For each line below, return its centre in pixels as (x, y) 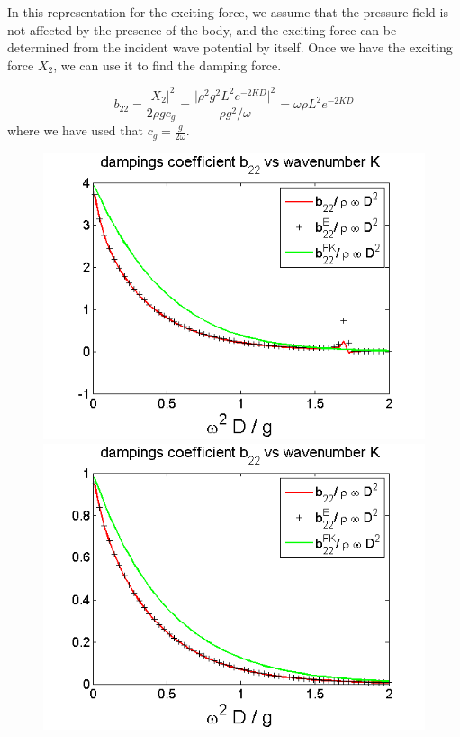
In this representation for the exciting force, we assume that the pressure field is (228, 12)
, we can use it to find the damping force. (167, 64)
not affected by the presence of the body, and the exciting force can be (202, 29)
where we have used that (75, 130)
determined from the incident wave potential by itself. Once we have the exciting (230, 47)
